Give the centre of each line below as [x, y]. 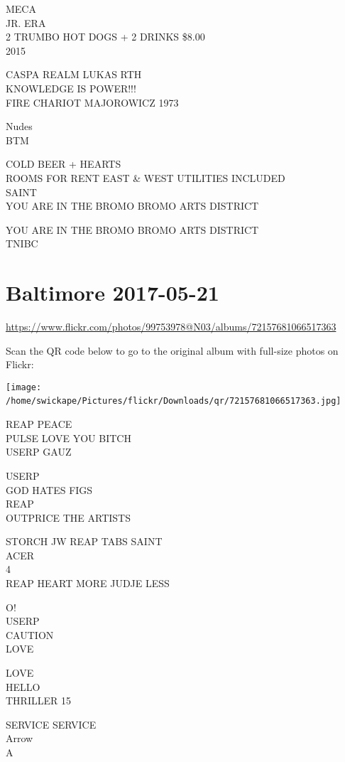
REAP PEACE [39, 424]
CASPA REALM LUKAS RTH [74, 74]
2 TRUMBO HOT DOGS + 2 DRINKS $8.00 [105, 37]
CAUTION [30, 634]
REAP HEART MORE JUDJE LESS [88, 583]
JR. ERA [26, 22]
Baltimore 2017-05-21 [113, 293]
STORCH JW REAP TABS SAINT [84, 541]
